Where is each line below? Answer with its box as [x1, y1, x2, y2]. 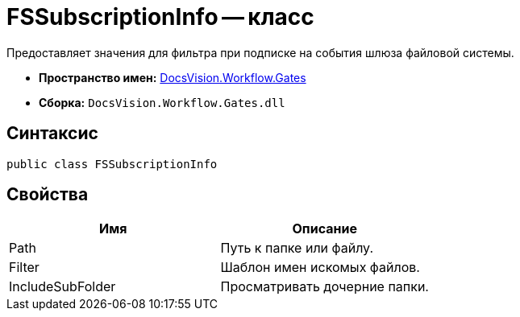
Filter [9, 259, 40, 276]
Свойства [6, 184, 89, 205]
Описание [292, 220, 357, 237]
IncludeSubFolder [9, 278, 116, 295]
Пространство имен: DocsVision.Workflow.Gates [39, 70, 306, 84]
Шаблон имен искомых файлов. [220, 259, 420, 276]
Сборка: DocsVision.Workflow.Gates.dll [39, 95, 285, 109]
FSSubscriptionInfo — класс [6, 3, 314, 31]
